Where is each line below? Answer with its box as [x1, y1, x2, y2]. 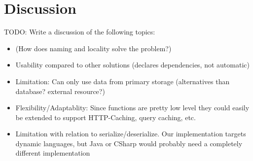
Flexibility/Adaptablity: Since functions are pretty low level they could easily [15, 102, 250, 113]
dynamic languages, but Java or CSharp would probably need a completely [15, 138, 243, 148]
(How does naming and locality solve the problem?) [15, 43, 172, 53]
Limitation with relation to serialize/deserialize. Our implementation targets [15, 129, 246, 139]
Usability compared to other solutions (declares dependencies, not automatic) [15, 60, 250, 70]
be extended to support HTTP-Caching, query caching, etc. [15, 112, 196, 122]
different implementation [15, 148, 90, 158]
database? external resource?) [15, 86, 105, 96]
